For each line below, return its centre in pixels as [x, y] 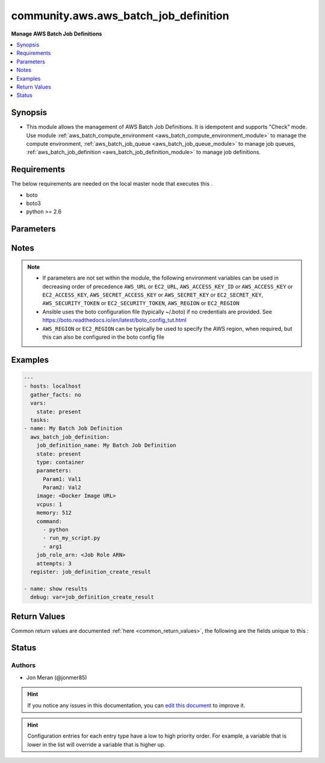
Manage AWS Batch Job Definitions [57, 34]
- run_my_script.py [72, 538]
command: [49, 521]
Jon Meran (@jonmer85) [57, 677]
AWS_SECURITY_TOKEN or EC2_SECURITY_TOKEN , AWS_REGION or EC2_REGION [141, 303]
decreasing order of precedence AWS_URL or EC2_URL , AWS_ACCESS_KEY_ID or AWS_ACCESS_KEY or [168, 286]
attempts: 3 [54, 563]
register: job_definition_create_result [91, 572]
